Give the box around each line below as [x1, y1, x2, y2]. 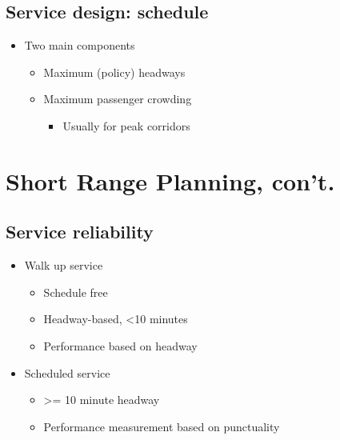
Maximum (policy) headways [43, 63, 186, 80]
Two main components [24, 37, 135, 54]
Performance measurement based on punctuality [43, 418, 280, 434]
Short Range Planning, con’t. [6, 164, 335, 197]
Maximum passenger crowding [43, 90, 192, 107]
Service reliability [6, 219, 154, 244]
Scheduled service [24, 364, 110, 381]
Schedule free [43, 283, 108, 300]
